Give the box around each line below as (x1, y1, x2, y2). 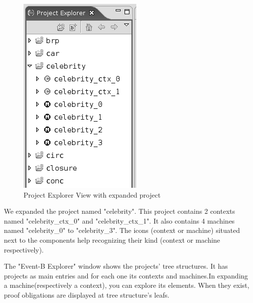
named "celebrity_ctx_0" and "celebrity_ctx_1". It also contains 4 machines (4, 215, 235, 226)
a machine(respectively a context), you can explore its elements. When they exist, (4, 280, 250, 290)
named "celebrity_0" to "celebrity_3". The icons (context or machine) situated (4, 225, 240, 235)
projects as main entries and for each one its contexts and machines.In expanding (4, 270, 248, 280)
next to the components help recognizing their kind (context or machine (4, 234, 220, 245)
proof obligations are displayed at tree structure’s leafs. (4, 289, 170, 300)
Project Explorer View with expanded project (24, 189, 161, 200)
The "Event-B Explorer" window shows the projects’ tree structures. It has (4, 261, 228, 271)
